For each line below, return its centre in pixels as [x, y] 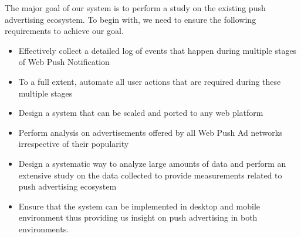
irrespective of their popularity [74, 144]
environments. [44, 229]
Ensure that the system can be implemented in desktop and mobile [139, 206]
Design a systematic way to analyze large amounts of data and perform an [152, 163]
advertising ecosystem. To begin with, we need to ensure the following [131, 19]
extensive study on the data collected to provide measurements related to [150, 175]
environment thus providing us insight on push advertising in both [138, 217]
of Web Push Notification [64, 62]
